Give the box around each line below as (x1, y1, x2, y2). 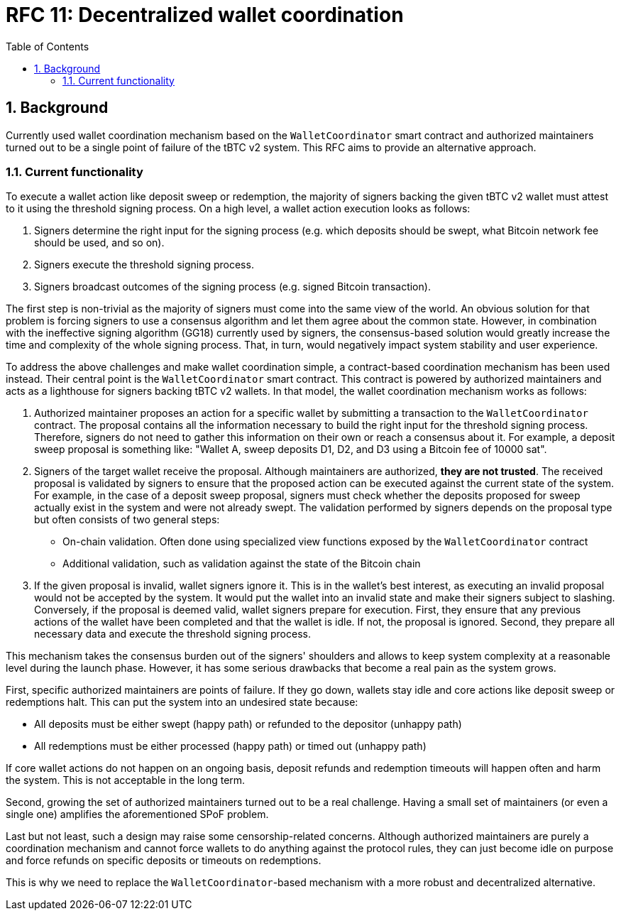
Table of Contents (6, 40, 89, 53)
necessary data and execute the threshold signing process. (34, 628, 311, 640)
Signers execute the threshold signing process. (34, 258, 254, 271)
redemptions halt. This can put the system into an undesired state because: (6, 696, 358, 709)
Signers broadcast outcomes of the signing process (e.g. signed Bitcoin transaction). (34, 280, 431, 293)
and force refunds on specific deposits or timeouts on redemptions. (6, 854, 322, 867)
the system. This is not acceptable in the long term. (6, 774, 246, 787)
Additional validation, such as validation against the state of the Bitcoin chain (62, 557, 421, 570)
